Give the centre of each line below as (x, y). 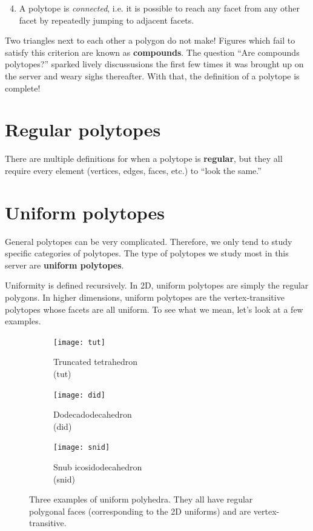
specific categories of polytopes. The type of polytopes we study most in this (147, 253)
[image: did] (79, 395)
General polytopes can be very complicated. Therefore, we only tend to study (149, 241)
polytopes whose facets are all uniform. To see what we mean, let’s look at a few (154, 309)
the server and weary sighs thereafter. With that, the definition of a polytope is (152, 75)
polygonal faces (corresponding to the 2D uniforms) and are (140, 511)
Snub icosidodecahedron (98, 467)
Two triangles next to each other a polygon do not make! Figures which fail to (150, 40)
